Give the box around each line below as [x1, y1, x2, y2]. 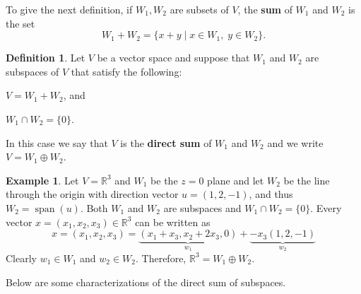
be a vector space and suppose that [97, 50, 250, 65]
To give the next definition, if [6, 2, 133, 16]
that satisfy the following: [71, 64, 182, 78]
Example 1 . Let [6, 172, 79, 187]
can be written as [135, 214, 211, 229]
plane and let [207, 172, 264, 187]
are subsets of [170, 2, 229, 16]
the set [6, 16, 35, 30]
